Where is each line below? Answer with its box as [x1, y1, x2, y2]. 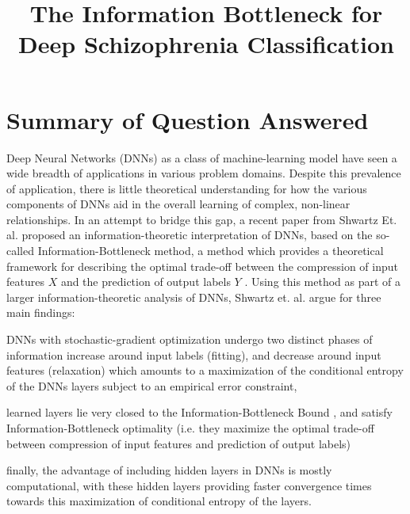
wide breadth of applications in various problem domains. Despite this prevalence [6, 165, 401, 181]
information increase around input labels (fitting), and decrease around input [6, 346, 381, 363]
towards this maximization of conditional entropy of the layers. [6, 493, 312, 509]
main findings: [6, 304, 75, 321]
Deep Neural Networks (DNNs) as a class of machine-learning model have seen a [6, 149, 397, 166]
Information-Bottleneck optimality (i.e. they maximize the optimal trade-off [6, 420, 374, 436]
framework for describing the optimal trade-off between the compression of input [6, 257, 398, 274]
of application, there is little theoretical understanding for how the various [6, 180, 367, 196]
